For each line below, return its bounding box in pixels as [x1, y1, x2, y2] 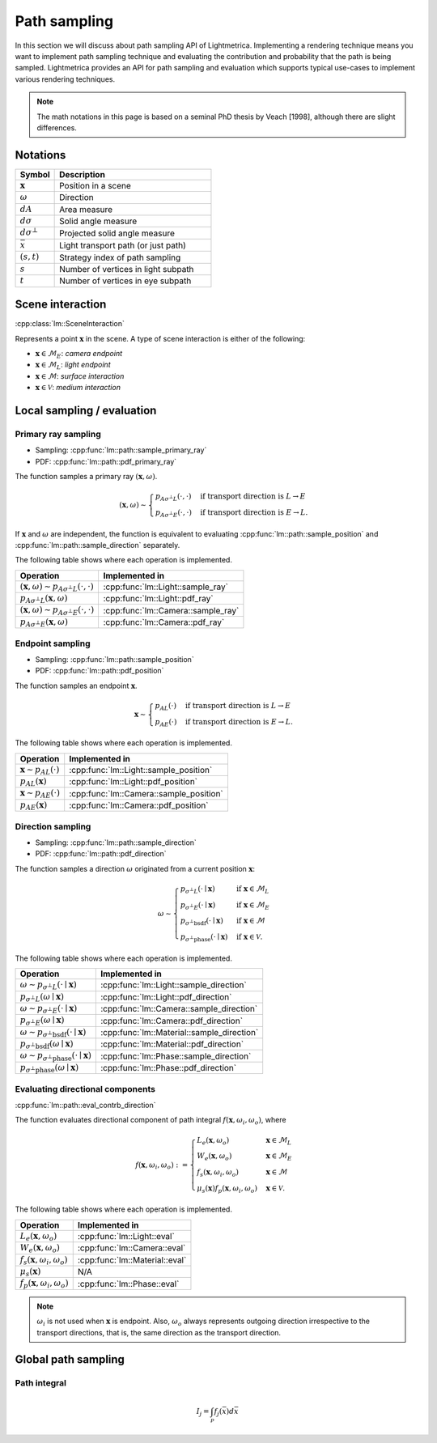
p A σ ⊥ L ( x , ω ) [19, 593, 68, 605]
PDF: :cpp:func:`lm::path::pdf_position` [35, 666, 164, 676]
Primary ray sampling [15, 428, 101, 439]
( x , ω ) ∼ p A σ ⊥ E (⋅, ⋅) [19, 605, 95, 617]
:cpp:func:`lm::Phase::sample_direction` [100, 1050, 252, 1062]
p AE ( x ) [19, 800, 48, 813]
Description [59, 168, 105, 180]
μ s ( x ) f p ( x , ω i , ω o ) [197, 1183, 258, 1195]
